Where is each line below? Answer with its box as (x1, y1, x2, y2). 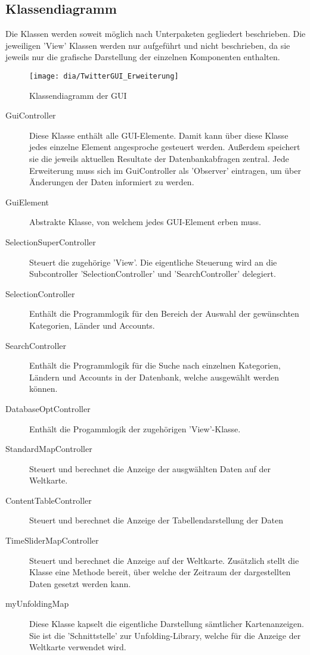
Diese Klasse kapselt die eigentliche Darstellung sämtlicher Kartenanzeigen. (29, 617, 304, 630)
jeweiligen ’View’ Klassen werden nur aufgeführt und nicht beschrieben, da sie (5, 39, 290, 51)
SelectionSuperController (5, 235, 96, 248)
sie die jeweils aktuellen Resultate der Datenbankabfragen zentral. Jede (29, 152, 289, 165)
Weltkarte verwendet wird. (29, 641, 126, 653)
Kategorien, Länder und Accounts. (29, 319, 155, 331)
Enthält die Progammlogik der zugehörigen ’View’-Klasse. (29, 422, 241, 435)
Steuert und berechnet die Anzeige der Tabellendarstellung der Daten (29, 514, 283, 526)
